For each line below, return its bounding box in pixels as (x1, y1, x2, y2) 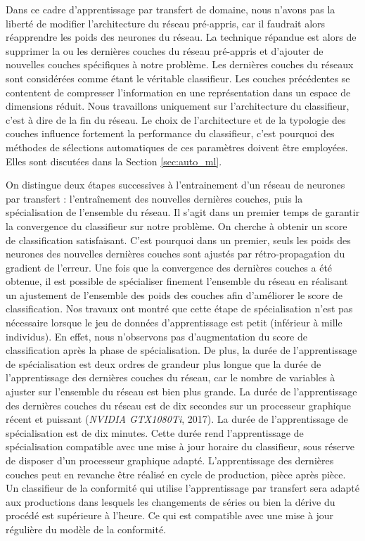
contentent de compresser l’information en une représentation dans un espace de (6, 84, 351, 99)
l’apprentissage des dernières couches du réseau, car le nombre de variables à (6, 370, 335, 385)
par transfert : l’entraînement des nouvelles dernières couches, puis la (6, 191, 303, 205)
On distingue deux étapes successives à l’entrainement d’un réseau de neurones (6, 177, 345, 192)
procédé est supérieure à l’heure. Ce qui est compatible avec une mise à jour (6, 508, 333, 523)
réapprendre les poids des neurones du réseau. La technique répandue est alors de (6, 30, 357, 44)
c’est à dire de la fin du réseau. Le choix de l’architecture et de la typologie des (6, 112, 346, 127)
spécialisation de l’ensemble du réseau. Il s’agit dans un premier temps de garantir (6, 205, 360, 219)
